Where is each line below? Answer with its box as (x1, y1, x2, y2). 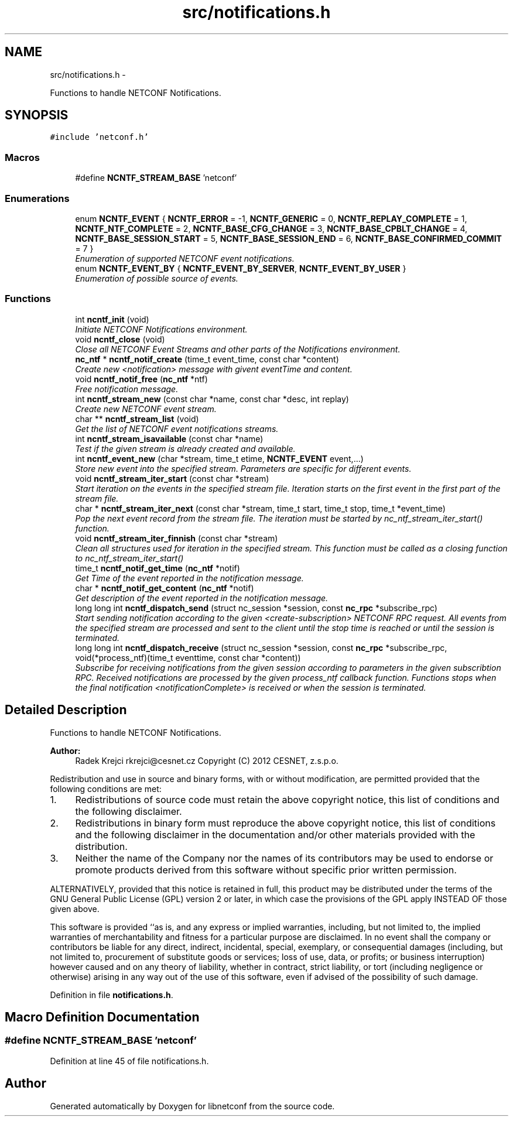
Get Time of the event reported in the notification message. (75, 573, 304, 583)
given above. (50, 903, 100, 914)
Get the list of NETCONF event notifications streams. (75, 423, 279, 434)
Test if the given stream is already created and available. (75, 443, 296, 454)
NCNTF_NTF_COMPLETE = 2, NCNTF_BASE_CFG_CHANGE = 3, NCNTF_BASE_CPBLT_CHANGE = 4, (75, 223, 468, 234)
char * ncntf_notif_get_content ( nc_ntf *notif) (75, 582, 254, 593)
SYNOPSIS (5, 108, 69, 123)
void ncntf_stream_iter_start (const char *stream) (75, 473, 269, 484)
